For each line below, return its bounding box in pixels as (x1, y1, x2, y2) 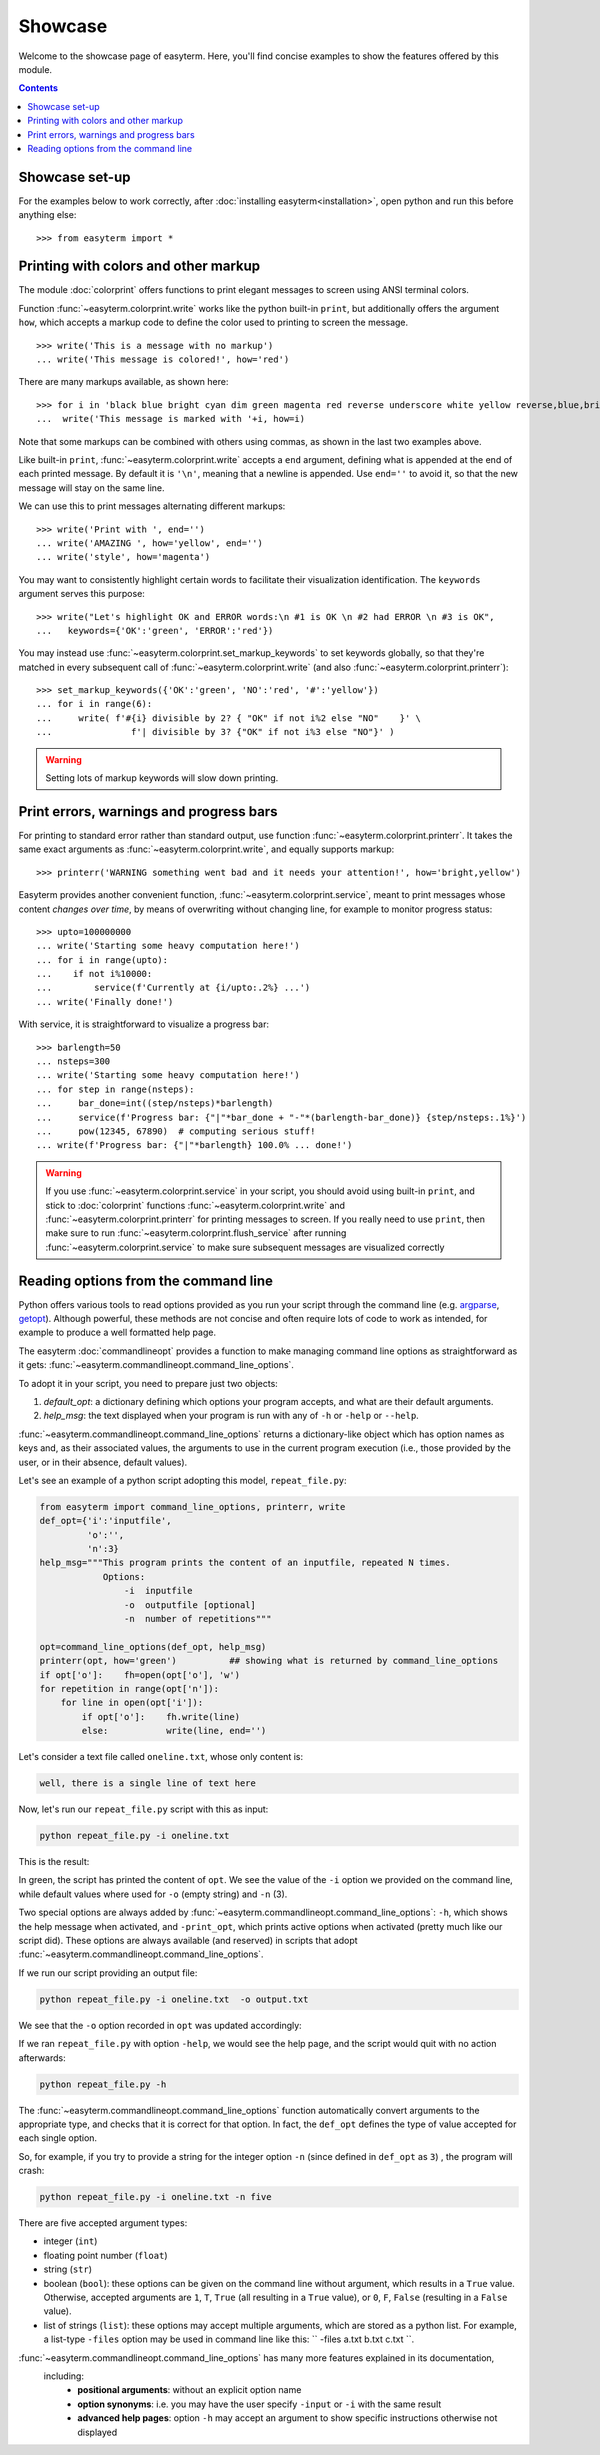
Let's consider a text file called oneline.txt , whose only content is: (18, 1751, 304, 1763)
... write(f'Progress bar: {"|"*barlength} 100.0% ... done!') (36, 1140, 353, 1151)
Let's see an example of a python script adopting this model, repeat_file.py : (18, 1474, 347, 1486)
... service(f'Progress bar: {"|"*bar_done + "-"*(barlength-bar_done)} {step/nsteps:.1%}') (36, 1111, 527, 1123)
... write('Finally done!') (36, 996, 174, 1007)
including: (43, 2370, 85, 2382)
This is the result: (18, 1856, 90, 1868)
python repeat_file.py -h (39, 2078, 167, 2090)
